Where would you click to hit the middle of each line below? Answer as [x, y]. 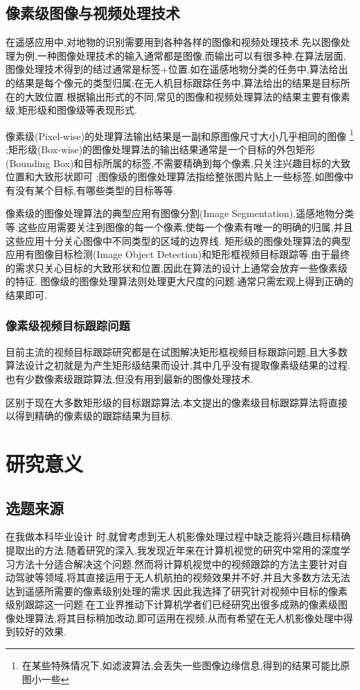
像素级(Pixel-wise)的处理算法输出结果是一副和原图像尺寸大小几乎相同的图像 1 [180, 135]
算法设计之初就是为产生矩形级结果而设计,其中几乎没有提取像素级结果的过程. [178, 365]
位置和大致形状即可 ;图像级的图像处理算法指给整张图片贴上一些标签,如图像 [175, 176]
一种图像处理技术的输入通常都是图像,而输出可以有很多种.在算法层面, [191, 55]
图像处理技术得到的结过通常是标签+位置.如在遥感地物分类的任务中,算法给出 [177, 69]
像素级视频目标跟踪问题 [68, 326]
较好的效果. [40, 631]
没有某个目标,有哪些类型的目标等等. [95, 190]
